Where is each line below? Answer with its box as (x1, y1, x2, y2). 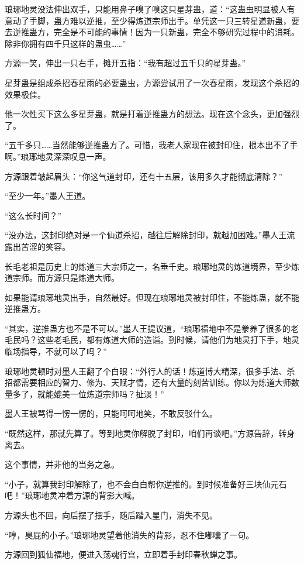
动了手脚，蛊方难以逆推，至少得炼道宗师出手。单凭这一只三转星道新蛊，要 (12, 14, 299, 26)
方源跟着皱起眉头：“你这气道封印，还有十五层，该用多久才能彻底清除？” (5, 170, 283, 182)
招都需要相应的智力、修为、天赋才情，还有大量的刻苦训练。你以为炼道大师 (5, 376, 291, 388)
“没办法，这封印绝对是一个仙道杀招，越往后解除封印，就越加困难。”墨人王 (5, 229, 287, 241)
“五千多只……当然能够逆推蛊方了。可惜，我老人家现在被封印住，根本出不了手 (5, 139, 298, 151)
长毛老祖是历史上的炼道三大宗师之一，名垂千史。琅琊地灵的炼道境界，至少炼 (5, 260, 299, 272)
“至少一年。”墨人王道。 (5, 190, 91, 202)
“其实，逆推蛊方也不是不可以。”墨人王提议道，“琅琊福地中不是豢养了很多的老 (5, 322, 299, 334)
